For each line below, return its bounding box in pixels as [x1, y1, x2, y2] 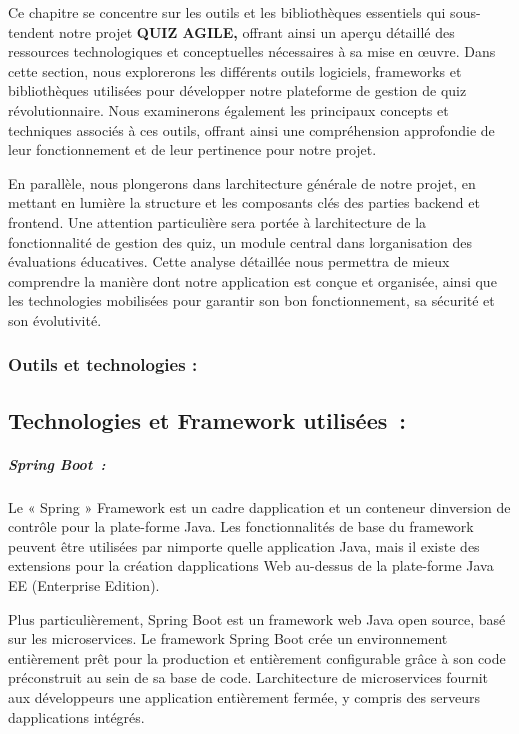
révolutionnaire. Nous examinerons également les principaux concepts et [8, 99, 449, 120]
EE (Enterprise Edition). [8, 575, 160, 596]
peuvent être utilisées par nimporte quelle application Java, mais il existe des [8, 535, 480, 556]
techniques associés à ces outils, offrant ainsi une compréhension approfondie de [8, 119, 495, 140]
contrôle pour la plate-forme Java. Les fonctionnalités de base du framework [8, 516, 474, 537]
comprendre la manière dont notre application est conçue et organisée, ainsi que [8, 270, 497, 291]
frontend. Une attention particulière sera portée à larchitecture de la [8, 211, 427, 232]
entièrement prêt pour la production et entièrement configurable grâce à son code [8, 647, 506, 668]
